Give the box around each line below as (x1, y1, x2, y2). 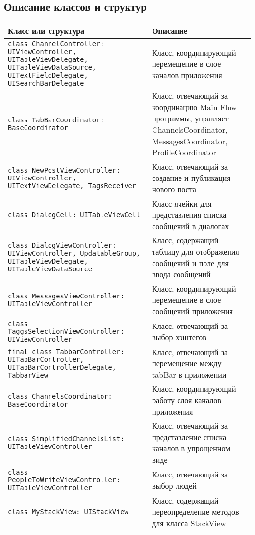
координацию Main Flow (152, 101, 237, 113)
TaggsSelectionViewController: (8, 327, 125, 336)
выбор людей (152, 480, 197, 492)
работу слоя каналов (152, 394, 221, 406)
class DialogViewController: (8, 241, 116, 250)
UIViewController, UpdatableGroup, (8, 249, 141, 258)
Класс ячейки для (152, 198, 212, 209)
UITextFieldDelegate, (8, 71, 88, 80)
